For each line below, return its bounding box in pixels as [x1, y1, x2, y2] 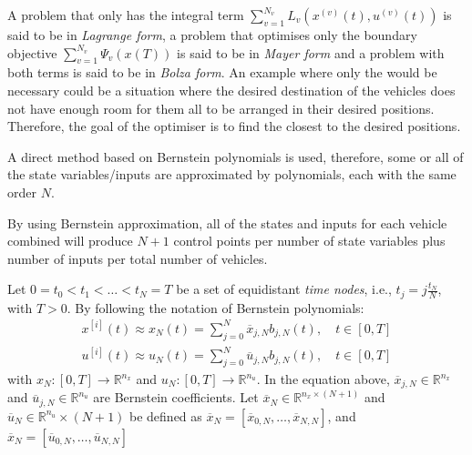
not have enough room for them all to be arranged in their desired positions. [7, 98, 435, 117]
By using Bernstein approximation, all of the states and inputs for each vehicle [7, 213, 447, 232]
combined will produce [7, 231, 133, 250]
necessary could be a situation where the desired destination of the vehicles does [7, 80, 456, 99]
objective [7, 43, 57, 62]
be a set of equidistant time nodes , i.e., [176, 279, 392, 298]
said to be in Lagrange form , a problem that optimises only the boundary [7, 25, 417, 44]
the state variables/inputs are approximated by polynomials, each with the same [7, 165, 457, 184]
